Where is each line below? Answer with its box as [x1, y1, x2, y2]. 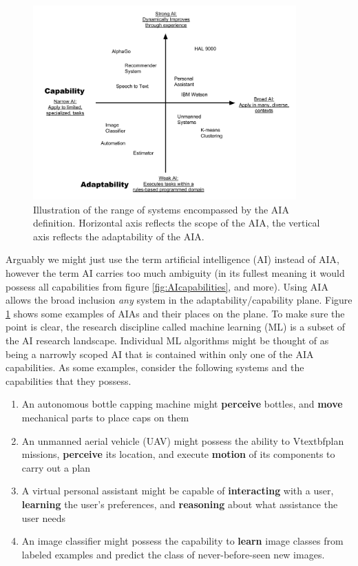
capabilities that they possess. [6, 373, 131, 388]
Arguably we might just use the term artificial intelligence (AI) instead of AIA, [6, 252, 339, 266]
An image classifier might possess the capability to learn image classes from [21, 534, 344, 548]
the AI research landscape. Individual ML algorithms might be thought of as [6, 333, 329, 348]
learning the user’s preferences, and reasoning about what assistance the [21, 496, 338, 511]
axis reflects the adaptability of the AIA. [33, 229, 204, 243]
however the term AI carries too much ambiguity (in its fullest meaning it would [6, 266, 345, 280]
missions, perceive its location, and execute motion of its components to [21, 447, 335, 461]
